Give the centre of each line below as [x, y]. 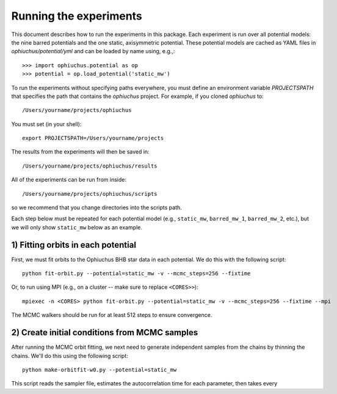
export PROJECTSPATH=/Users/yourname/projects [93, 138]
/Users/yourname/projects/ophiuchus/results [90, 166]
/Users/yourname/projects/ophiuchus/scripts [90, 194]
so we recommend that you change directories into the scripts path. [97, 207]
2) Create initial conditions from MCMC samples [105, 333]
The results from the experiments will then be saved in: [80, 152]
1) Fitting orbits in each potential [74, 245]
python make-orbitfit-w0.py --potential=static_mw [100, 370]
